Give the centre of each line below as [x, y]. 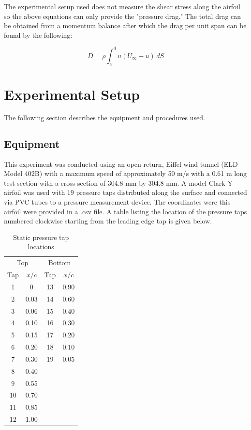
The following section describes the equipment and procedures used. [104, 117]
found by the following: [38, 35]
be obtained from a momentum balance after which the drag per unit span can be [125, 25]
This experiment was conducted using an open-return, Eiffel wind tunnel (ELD [121, 164]
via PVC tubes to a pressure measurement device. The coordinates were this [117, 201]
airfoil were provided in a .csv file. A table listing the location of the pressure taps [125, 211]
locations [41, 247]
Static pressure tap [41, 237]
